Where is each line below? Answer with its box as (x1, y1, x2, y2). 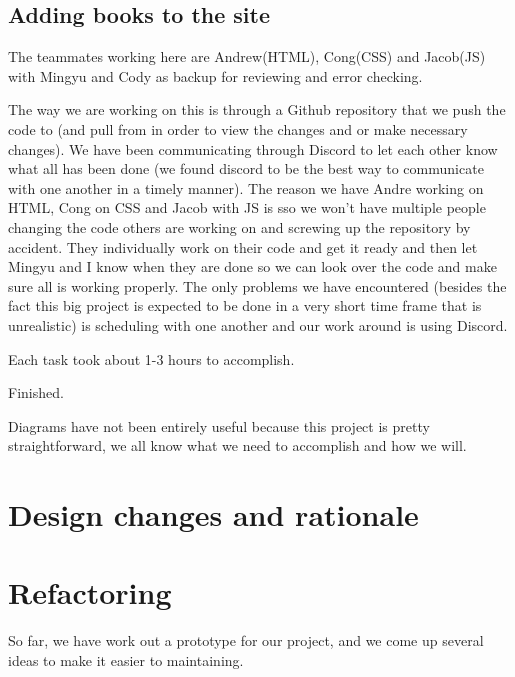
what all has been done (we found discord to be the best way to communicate (8, 158, 484, 179)
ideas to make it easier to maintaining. (8, 649, 244, 670)
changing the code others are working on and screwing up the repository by (8, 216, 471, 237)
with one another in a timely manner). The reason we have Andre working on (8, 177, 484, 198)
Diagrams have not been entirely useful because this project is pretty (8, 415, 430, 436)
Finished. (8, 382, 64, 403)
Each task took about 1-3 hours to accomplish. (8, 348, 295, 369)
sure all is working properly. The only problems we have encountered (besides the (8, 275, 507, 296)
